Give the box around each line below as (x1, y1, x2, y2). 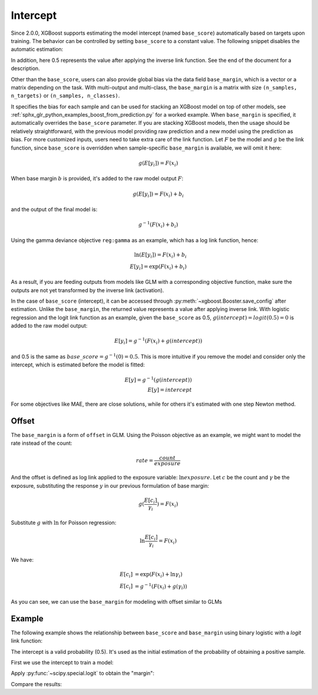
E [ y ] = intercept (147, 386, 193, 393)
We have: (11, 556, 34, 563)
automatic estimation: (11, 46, 64, 53)
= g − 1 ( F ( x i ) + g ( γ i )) (134, 582, 188, 591)
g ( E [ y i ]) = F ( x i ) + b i (132, 190, 184, 198)
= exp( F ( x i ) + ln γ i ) (134, 571, 183, 579)
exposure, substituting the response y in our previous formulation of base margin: (11, 482, 209, 489)
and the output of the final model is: (11, 206, 98, 213)
